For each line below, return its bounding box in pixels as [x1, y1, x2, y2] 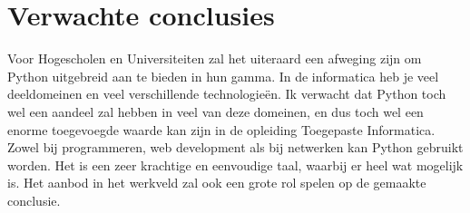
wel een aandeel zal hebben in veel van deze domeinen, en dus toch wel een [7, 102, 424, 121]
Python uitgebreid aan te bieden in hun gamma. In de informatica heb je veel [7, 66, 439, 85]
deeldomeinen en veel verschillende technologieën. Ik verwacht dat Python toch [7, 84, 446, 103]
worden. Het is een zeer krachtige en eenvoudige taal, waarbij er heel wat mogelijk [7, 155, 464, 174]
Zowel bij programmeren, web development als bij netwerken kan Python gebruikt [7, 138, 464, 157]
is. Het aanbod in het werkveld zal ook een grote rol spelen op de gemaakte [7, 173, 426, 192]
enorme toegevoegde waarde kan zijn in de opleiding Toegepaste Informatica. [7, 120, 436, 139]
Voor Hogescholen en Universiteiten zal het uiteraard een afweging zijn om [7, 49, 422, 68]
